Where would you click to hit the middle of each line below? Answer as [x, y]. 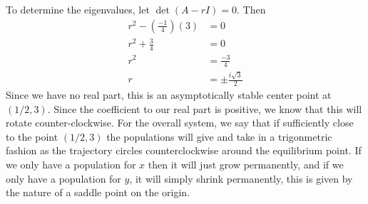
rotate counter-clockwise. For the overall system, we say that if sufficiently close [180, 123]
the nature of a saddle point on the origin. [98, 192]
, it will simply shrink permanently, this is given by [241, 178]
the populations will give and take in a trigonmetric [219, 136]
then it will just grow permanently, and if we [246, 164]
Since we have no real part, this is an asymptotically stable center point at [169, 94]
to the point [32, 136]
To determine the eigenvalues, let [78, 9]
